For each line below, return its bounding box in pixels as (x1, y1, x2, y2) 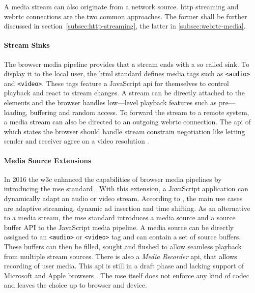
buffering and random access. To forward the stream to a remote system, (29, 107, 249, 117)
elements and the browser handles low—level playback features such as (4, 97, 217, 108)
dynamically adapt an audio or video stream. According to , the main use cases (4, 193, 243, 204)
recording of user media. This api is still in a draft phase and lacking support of (4, 261, 244, 271)
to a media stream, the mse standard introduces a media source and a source (4, 212, 236, 223)
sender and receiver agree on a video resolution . (4, 136, 149, 146)
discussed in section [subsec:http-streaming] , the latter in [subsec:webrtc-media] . (4, 21, 246, 31)
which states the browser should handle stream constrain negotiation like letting (4, 126, 245, 136)
